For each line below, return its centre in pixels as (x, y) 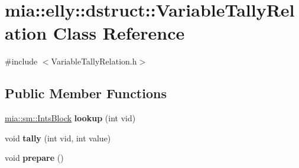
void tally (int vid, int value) (58, 138)
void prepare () (34, 158)
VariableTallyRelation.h (94, 61)
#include (21, 61)
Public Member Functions (86, 93)
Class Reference (119, 33)
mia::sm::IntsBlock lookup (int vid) (70, 118)
